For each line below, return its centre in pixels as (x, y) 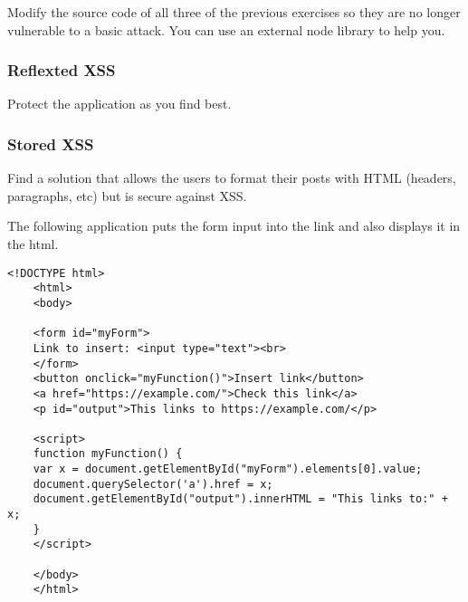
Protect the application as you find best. (119, 104)
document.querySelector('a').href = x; (153, 484)
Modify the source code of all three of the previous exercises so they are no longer (234, 12)
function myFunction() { (108, 454)
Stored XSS (51, 143)
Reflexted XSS (62, 70)
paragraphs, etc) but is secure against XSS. (127, 195)
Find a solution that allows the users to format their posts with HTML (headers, (232, 178)
